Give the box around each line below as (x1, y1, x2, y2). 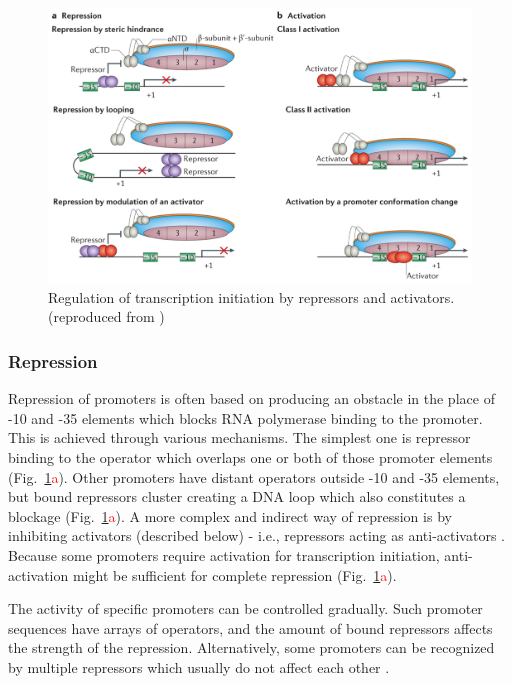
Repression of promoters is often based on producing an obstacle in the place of (8, 388, 495, 409)
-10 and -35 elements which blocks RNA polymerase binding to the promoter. (8, 407, 483, 428)
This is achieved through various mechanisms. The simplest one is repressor (8, 427, 471, 448)
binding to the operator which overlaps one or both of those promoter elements (8, 446, 493, 467)
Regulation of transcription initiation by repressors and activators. (48, 286, 455, 307)
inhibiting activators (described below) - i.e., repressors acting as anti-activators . (8, 525, 505, 546)
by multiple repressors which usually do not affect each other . (8, 656, 390, 677)
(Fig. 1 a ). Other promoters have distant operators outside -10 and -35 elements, (8, 466, 500, 487)
